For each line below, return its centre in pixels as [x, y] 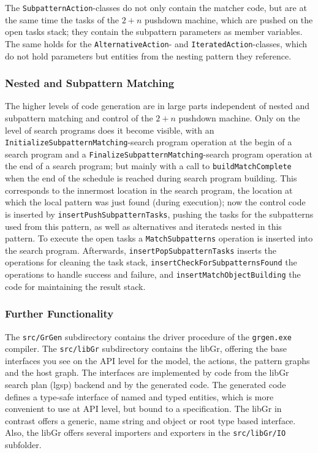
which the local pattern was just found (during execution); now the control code [155, 202]
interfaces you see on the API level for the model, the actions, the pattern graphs [157, 360]
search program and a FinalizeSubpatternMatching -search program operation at [159, 154]
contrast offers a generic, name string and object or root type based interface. [150, 420]
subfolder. [23, 445]
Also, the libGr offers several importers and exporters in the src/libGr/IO [146, 432]
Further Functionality [59, 314]
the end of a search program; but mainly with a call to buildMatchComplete [148, 166]
